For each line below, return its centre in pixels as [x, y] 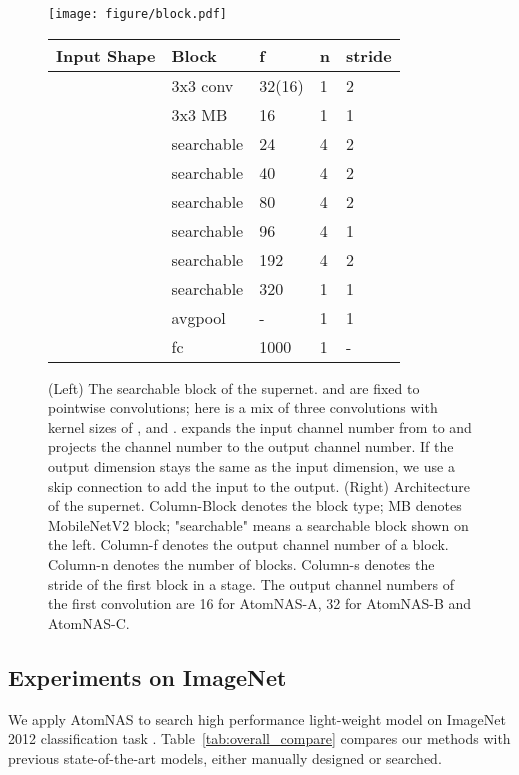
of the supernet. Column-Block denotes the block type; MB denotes [255, 505]
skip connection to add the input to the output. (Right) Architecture [259, 485]
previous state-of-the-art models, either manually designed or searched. [225, 757]
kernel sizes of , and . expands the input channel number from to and [260, 426]
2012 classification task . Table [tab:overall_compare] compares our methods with [259, 738]
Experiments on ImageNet [147, 676]
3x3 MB [199, 114]
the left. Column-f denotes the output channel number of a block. [248, 544]
